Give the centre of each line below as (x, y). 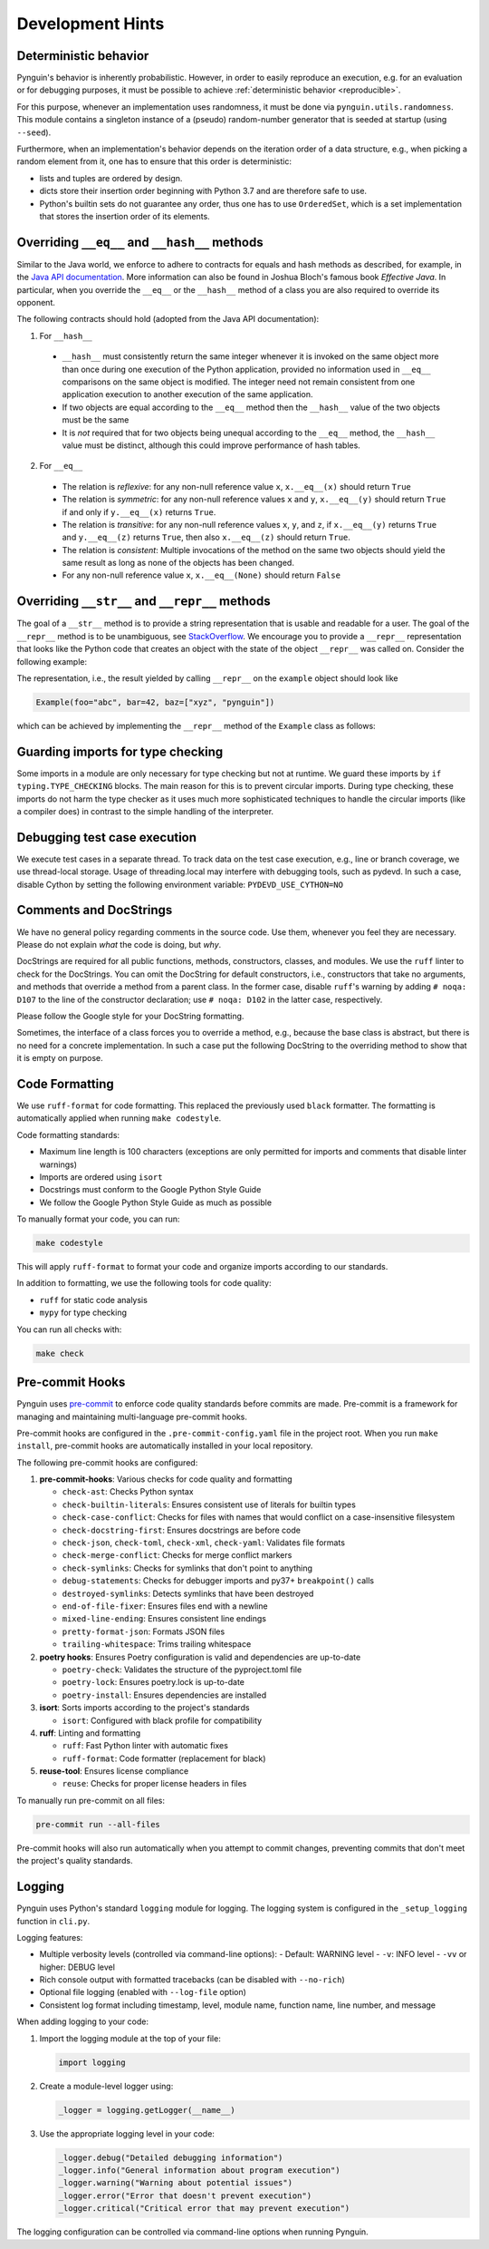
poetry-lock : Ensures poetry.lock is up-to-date (153, 1682)
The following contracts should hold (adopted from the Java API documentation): (168, 319)
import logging (92, 2062)
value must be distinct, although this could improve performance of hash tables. (211, 445)
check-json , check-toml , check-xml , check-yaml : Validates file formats (204, 1543)
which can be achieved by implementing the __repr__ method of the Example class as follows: (196, 725)
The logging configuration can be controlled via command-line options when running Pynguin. (192, 2232)
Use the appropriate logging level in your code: (127, 2133)
